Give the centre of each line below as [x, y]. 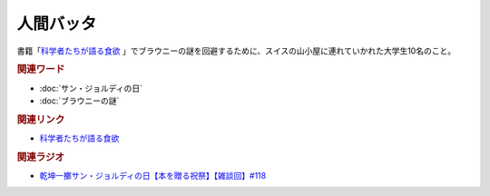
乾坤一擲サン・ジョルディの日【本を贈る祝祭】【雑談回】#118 [153, 176]
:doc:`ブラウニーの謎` [79, 101]
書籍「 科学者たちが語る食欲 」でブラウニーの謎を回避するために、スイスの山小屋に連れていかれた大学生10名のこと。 [236, 51]
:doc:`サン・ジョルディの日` [91, 88]
